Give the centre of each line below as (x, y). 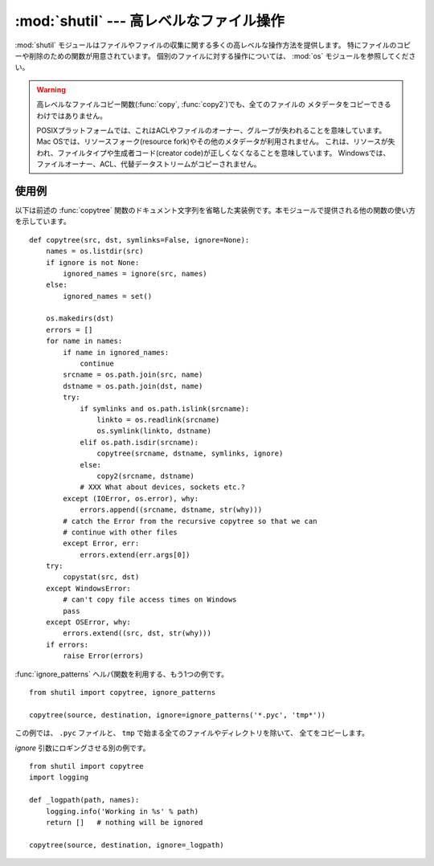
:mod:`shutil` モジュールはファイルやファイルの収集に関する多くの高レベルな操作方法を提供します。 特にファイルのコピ (213, 45)
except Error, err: (101, 543)
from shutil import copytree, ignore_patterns (123, 692)
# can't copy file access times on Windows (150, 600)
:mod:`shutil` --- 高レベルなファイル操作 (150, 21)
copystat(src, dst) (101, 577)
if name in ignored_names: (116, 352)
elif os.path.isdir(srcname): (139, 442)
